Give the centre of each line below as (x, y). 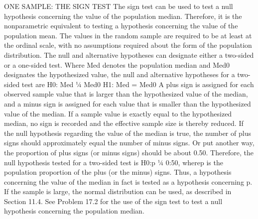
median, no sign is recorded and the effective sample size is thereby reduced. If (124, 123)
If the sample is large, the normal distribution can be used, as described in (118, 191)
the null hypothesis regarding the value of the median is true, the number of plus (128, 133)
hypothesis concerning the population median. (74, 211)
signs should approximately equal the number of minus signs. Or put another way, (129, 143)
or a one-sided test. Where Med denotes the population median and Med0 (117, 64)
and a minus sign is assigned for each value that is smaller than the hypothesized (128, 103)
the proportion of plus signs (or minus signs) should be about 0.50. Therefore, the (129, 152)
